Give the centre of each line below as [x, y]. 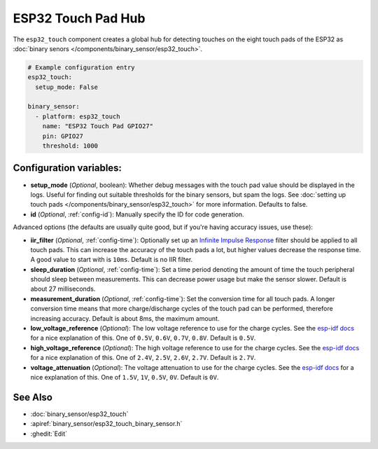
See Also [33, 397]
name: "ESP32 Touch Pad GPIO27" [98, 126]
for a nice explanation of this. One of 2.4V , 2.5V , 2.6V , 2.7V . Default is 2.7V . [143, 358]
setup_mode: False [66, 87]
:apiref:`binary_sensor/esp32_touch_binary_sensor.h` [106, 424]
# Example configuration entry [82, 67]
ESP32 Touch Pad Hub [79, 18]
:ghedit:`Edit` [49, 434]
